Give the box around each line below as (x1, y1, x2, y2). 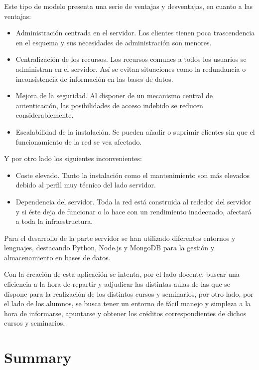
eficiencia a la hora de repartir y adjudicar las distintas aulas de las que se (4, 279, 231, 289)
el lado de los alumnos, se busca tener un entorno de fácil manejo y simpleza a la (4, 298, 251, 309)
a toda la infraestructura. (15, 216, 93, 226)
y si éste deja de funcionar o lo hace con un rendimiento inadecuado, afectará (15, 206, 252, 216)
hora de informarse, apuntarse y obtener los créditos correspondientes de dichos (4, 308, 247, 318)
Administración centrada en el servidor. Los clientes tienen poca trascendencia (15, 27, 255, 38)
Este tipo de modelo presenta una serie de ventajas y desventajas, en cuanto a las (4, 1, 253, 11)
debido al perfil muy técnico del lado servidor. (15, 180, 156, 190)
